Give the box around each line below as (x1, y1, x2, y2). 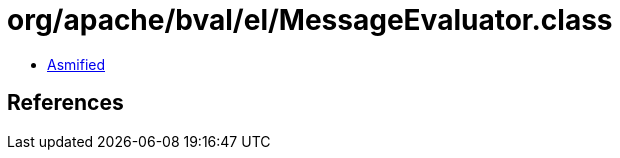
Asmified (47, 55, 106, 73)
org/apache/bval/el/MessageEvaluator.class (7, 3, 613, 37)
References (7, 90, 124, 116)
